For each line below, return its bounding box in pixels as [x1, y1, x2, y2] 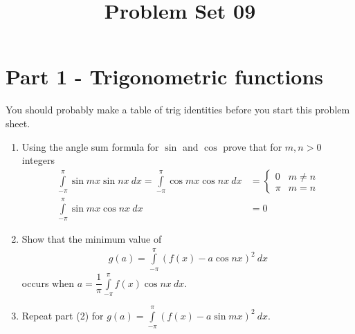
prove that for [223, 139, 282, 154]
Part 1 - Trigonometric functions [6, 62, 324, 91]
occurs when [21, 275, 74, 290]
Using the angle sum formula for [21, 139, 159, 154]
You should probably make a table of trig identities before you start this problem [6, 102, 350, 117]
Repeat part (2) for [21, 308, 104, 322]
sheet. [6, 115, 30, 130]
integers [21, 153, 55, 167]
